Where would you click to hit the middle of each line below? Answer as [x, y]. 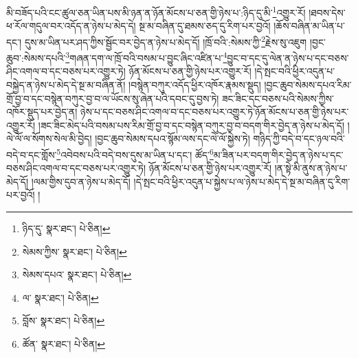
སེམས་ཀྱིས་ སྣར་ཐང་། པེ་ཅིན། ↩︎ [75, 251]
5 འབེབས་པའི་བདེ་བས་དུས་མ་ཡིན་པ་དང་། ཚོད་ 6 [135, 153]
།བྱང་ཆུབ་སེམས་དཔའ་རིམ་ [308, 84]
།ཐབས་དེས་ [327, 12]
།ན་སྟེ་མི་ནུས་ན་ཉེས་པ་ [311, 168]
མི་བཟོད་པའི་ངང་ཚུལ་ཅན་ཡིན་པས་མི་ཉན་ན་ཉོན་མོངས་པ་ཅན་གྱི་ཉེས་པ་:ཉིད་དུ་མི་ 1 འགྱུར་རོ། [156, 11]
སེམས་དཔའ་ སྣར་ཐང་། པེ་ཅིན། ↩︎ [77, 275]
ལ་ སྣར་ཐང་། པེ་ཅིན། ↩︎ [60, 297]
